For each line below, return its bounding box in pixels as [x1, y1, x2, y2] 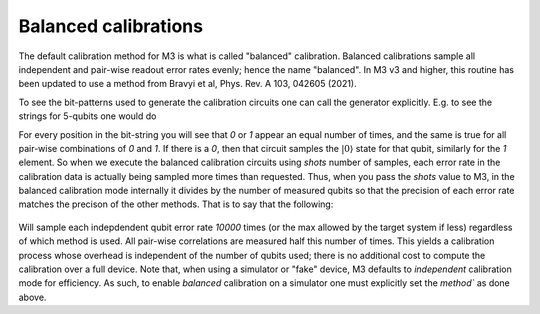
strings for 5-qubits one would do [18, 110, 157, 122]
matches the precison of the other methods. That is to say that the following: [18, 198, 334, 210]
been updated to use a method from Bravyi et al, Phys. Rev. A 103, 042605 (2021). [18, 78, 357, 90]
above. [18, 291, 47, 303]
